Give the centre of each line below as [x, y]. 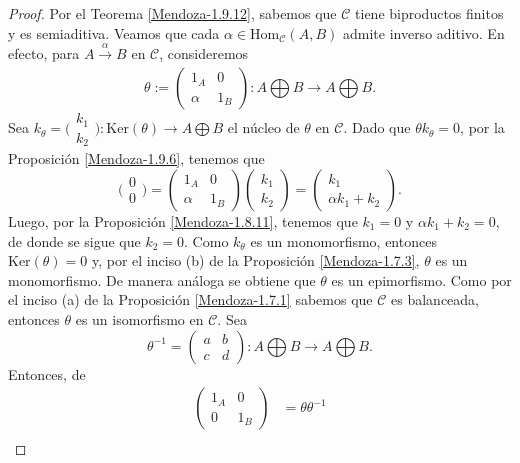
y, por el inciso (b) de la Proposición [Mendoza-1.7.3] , [255, 260]
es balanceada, [435, 299]
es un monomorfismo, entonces [343, 240]
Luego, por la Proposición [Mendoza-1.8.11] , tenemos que [183, 220]
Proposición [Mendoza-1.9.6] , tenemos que [136, 158]
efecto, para [44, 52]
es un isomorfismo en [139, 318]
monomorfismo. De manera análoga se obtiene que [162, 279]
